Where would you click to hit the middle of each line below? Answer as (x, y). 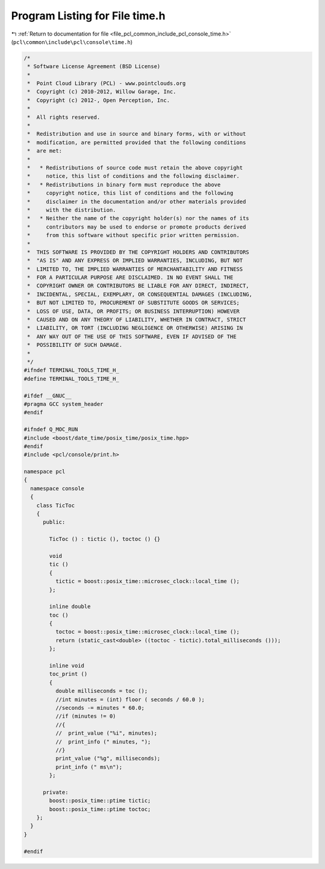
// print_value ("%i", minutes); (106, 733)
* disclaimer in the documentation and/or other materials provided (137, 201)
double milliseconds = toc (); (101, 691)
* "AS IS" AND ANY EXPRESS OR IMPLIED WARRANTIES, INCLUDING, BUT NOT (135, 261)
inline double (70, 607)
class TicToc (56, 505)
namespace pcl (45, 472)
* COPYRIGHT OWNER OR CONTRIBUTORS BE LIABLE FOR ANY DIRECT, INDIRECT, (138, 286)
